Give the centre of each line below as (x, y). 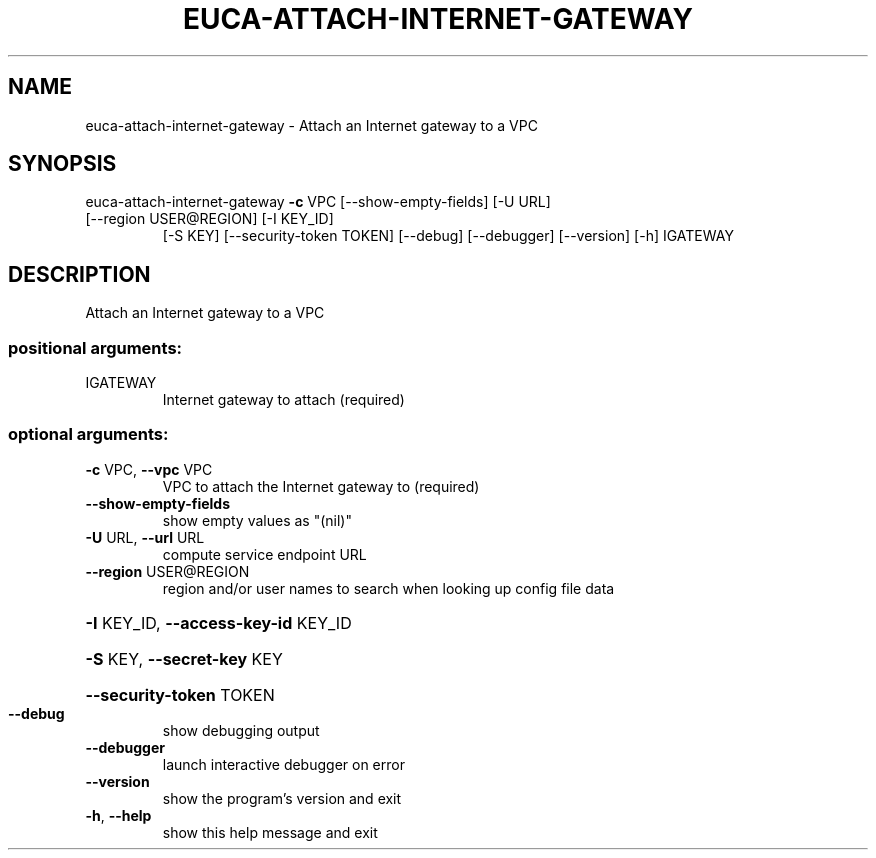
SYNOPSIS (62, 164)
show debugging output (241, 730)
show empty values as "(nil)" (257, 520)
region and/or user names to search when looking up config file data (388, 588)
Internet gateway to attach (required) (283, 400)
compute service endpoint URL (264, 554)
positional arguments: (95, 347)
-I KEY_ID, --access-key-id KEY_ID (218, 622)
